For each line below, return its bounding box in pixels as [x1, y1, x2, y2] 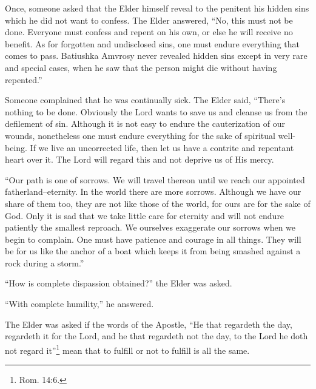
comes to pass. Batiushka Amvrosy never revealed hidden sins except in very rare [5, 49, 308, 62]
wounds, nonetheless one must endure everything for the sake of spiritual [5, 129, 275, 141]
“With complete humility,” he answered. [5, 297, 154, 310]
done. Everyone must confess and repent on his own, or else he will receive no [5, 25, 293, 38]
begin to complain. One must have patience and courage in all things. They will [5, 232, 301, 245]
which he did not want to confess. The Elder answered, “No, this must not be [5, 13, 293, 26]
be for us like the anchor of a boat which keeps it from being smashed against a [5, 245, 301, 257]
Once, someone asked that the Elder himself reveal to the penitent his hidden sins [5, 2, 309, 14]
